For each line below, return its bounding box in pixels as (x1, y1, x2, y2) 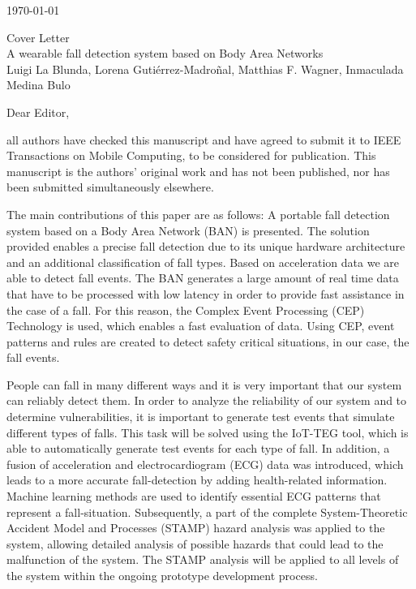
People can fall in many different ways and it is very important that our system (6, 376, 402, 393)
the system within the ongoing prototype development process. (6, 567, 318, 583)
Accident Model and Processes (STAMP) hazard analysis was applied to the (6, 519, 385, 536)
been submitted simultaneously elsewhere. (6, 178, 214, 196)
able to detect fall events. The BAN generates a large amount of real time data (6, 269, 399, 286)
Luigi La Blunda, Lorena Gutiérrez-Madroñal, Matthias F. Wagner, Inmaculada (6, 60, 404, 77)
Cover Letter (6, 28, 70, 45)
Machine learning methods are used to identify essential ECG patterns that (6, 488, 381, 505)
